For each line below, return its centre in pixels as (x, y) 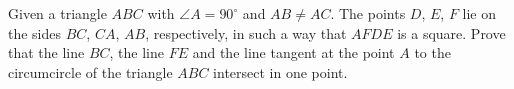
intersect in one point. (280, 71)
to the (432, 52)
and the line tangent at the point (293, 52)
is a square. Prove (451, 32)
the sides (35, 32)
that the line (46, 52)
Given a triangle (57, 13)
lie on (479, 13)
